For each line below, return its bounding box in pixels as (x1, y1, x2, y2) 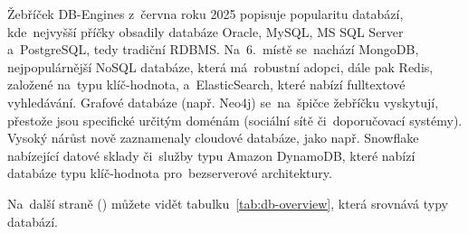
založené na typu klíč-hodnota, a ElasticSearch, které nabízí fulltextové (7, 75, 406, 94)
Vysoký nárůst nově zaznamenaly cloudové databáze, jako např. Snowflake (7, 128, 419, 147)
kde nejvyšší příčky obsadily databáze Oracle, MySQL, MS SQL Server (7, 22, 404, 41)
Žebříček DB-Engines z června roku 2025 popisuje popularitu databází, (7, 5, 404, 23)
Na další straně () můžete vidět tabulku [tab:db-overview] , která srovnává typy (7, 193, 448, 212)
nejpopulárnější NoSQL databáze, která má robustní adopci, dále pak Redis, (7, 57, 434, 76)
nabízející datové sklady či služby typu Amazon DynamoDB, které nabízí (7, 145, 415, 164)
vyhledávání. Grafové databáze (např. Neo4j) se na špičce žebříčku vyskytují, (7, 92, 439, 111)
